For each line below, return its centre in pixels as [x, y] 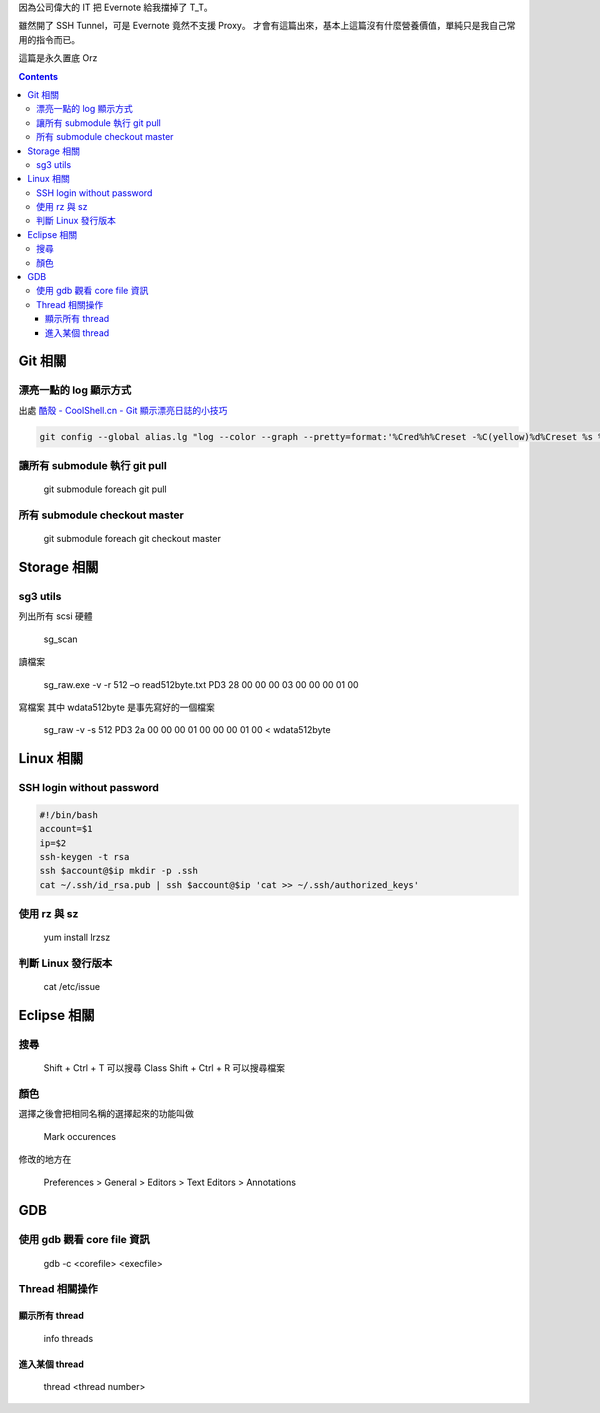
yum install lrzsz [77, 937]
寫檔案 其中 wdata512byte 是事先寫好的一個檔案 [116, 707]
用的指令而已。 [49, 39]
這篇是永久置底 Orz [58, 58]
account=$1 [66, 829]
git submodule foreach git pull [105, 489]
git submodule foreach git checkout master [132, 539]
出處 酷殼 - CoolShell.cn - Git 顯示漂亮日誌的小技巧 [123, 410]
